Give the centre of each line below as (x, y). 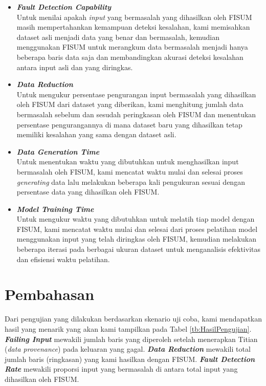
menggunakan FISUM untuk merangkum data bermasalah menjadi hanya (132, 47)
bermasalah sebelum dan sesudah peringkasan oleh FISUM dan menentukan (136, 114)
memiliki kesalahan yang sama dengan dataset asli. (96, 134)
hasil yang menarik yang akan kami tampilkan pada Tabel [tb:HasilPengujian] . (128, 328)
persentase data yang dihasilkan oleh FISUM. (88, 192)
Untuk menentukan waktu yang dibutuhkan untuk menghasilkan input (128, 162)
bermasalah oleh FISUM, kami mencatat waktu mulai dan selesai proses (130, 171)
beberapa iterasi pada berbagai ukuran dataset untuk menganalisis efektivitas (139, 249)
